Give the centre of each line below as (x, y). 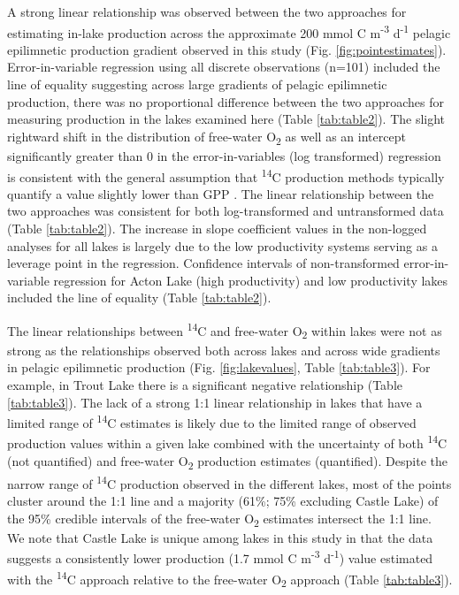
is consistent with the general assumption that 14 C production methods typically (226, 175)
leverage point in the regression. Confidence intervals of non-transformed (203, 263)
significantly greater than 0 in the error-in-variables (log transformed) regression (224, 155)
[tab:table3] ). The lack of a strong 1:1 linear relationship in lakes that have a (215, 402)
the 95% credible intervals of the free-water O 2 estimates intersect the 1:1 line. (219, 519)
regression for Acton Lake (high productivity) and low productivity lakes (251, 280)
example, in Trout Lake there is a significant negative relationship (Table (205, 384)
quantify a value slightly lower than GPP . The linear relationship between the (221, 193)
